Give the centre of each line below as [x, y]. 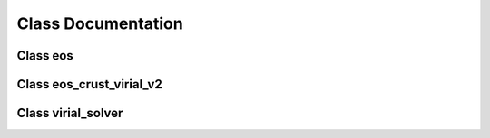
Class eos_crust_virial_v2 [89, 84]
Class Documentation [100, 23]
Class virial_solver [70, 113]
